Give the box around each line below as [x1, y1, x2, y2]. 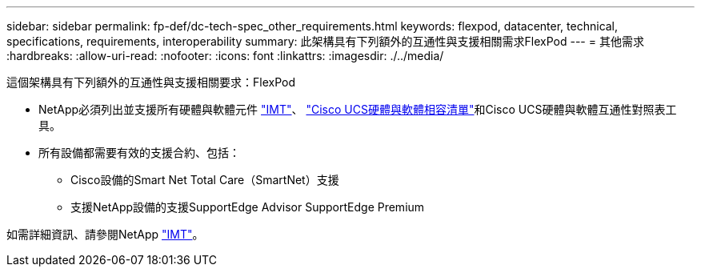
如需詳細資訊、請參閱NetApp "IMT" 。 [6, 227, 204, 241]
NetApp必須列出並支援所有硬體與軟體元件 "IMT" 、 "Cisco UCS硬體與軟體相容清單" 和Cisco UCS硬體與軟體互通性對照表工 [38, 102, 677, 116]
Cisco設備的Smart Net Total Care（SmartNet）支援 [70, 173, 339, 187]
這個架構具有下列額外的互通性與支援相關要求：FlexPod [6, 75, 295, 89]
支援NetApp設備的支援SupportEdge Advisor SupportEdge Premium [70, 200, 425, 214]
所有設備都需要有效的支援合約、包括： [38, 146, 240, 159]
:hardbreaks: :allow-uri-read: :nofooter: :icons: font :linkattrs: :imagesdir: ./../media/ [6, 49, 444, 62]
